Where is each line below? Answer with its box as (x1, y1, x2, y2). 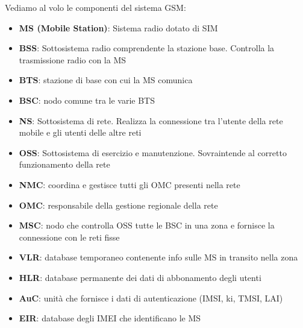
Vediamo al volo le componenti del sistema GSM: (5, 1, 186, 13)
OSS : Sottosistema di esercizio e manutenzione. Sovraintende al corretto (19, 146, 287, 159)
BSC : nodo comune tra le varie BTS (19, 93, 155, 106)
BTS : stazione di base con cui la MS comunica (19, 74, 193, 86)
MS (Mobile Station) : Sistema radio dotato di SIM (19, 21, 218, 34)
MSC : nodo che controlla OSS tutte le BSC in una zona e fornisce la (19, 219, 275, 232)
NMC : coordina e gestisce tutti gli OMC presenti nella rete (19, 178, 240, 191)
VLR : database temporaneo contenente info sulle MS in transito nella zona (19, 251, 298, 263)
